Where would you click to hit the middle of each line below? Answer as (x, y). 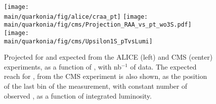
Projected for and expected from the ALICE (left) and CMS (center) (108, 57)
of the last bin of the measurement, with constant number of (96, 86)
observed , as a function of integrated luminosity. (78, 95)
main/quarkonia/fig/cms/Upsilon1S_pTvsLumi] (78, 41)
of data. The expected (163, 66)
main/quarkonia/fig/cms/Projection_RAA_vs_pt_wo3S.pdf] (98, 25)
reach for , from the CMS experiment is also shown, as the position (106, 76)
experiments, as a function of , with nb (63, 66)
